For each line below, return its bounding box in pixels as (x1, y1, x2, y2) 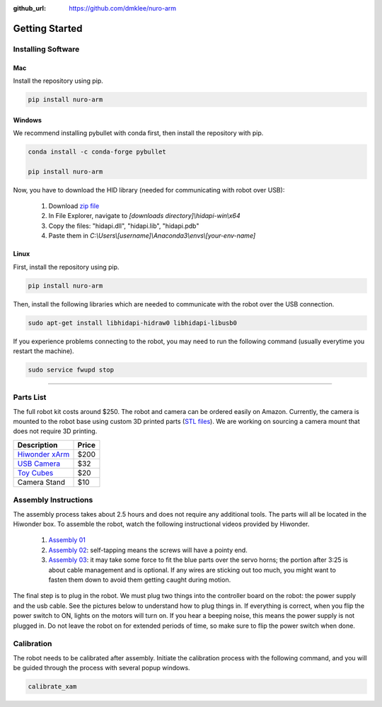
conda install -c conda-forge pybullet (28, 147, 166, 156)
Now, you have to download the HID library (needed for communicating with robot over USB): (13, 185, 285, 194)
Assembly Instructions (13, 495, 93, 505)
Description (17, 439, 58, 449)
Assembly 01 (48, 536, 86, 544)
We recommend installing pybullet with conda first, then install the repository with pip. (13, 128, 264, 137)
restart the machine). (13, 347, 74, 355)
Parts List (13, 393, 47, 403)
